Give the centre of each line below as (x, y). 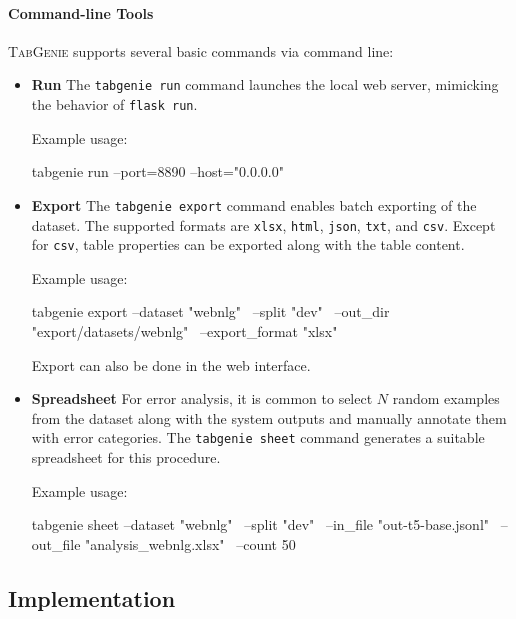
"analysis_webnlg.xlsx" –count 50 (190, 543)
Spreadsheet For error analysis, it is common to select (202, 398)
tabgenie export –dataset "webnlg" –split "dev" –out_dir (210, 311)
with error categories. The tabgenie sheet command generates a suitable (258, 437)
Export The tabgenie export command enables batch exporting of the (254, 204)
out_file (56, 543)
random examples (446, 398)
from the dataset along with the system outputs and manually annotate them (269, 417)
